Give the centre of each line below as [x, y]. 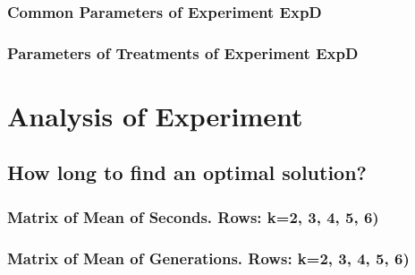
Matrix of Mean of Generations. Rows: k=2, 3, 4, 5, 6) [208, 258]
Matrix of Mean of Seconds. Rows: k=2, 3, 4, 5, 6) [193, 216]
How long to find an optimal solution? [187, 172]
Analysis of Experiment [155, 115]
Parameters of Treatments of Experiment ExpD [183, 52]
